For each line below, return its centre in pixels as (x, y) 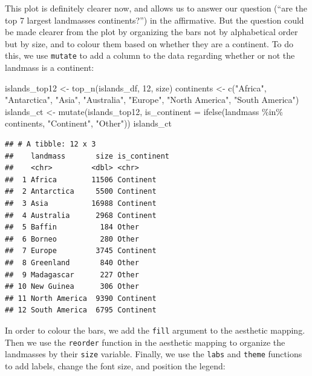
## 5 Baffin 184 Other (72, 227)
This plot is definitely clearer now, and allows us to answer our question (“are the (156, 8)
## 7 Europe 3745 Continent (81, 251)
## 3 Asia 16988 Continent (81, 203)
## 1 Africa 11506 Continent (81, 180)
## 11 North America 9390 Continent (81, 298)
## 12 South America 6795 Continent (81, 310)
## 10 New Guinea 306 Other (72, 287)
